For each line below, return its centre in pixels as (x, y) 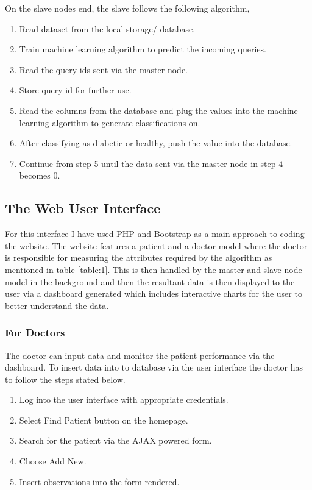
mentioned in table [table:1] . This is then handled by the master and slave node (154, 269)
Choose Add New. (53, 461)
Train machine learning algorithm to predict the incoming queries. (143, 49)
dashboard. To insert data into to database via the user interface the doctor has (154, 367)
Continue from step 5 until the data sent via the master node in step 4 (151, 163)
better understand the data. (57, 305)
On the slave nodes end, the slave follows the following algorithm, (127, 8)
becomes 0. (40, 175)
